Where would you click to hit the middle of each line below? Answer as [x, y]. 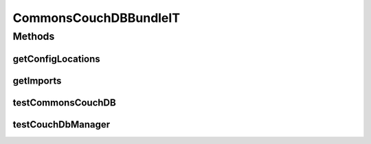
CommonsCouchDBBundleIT [97, 18]
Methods [34, 36]
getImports [37, 81]
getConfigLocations [57, 59]
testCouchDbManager [61, 124]
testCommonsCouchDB [64, 103]
